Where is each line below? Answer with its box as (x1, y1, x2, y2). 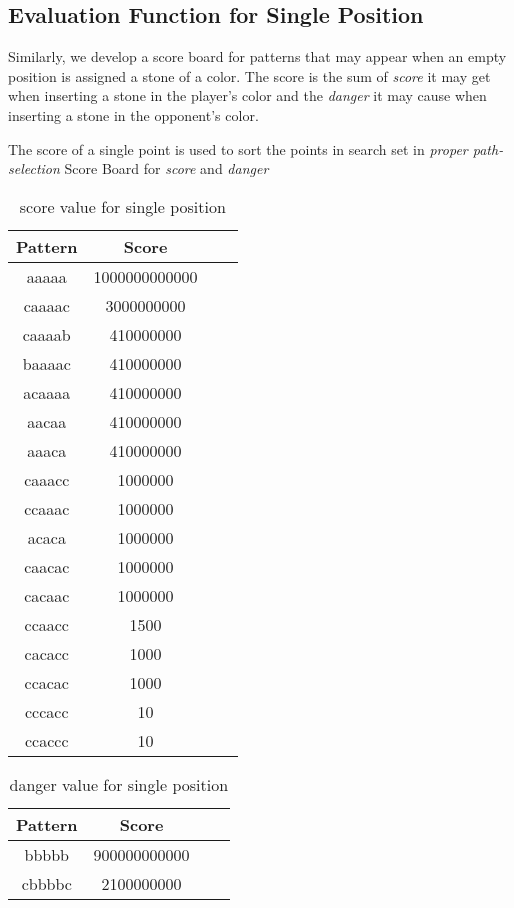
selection (8, 158, 60, 179)
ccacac (24, 670, 69, 694)
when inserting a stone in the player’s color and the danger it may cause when (8, 85, 487, 106)
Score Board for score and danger (64, 158, 269, 179)
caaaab (22, 322, 71, 346)
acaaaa (23, 380, 71, 404)
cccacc (25, 699, 69, 723)
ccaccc (25, 728, 69, 752)
